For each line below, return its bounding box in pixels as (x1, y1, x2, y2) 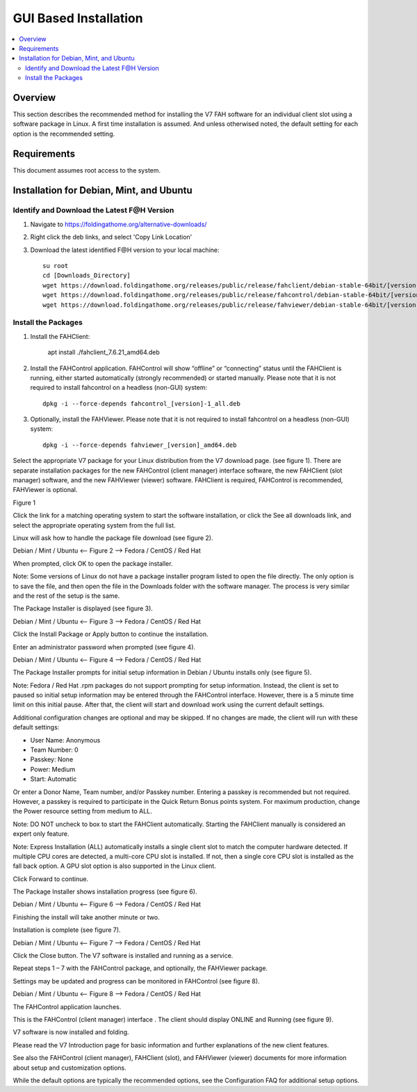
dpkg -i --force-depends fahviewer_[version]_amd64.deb (42, 441, 237, 449)
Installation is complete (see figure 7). (13, 926, 121, 934)
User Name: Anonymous (30, 736, 101, 744)
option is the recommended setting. (13, 129, 115, 138)
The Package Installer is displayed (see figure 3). (13, 604, 153, 612)
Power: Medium (30, 765, 76, 773)
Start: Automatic (30, 775, 77, 783)
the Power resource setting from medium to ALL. (13, 807, 152, 816)
